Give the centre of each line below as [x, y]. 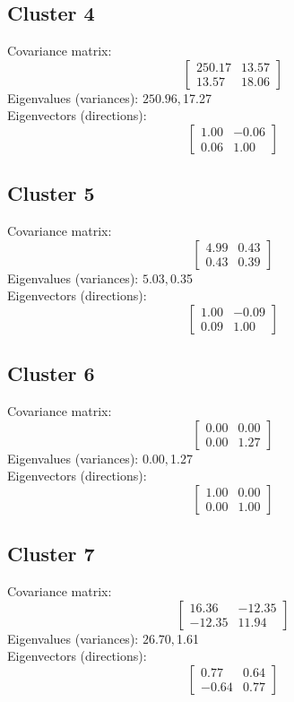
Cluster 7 [51, 554]
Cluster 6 [51, 373]
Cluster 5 [51, 193]
